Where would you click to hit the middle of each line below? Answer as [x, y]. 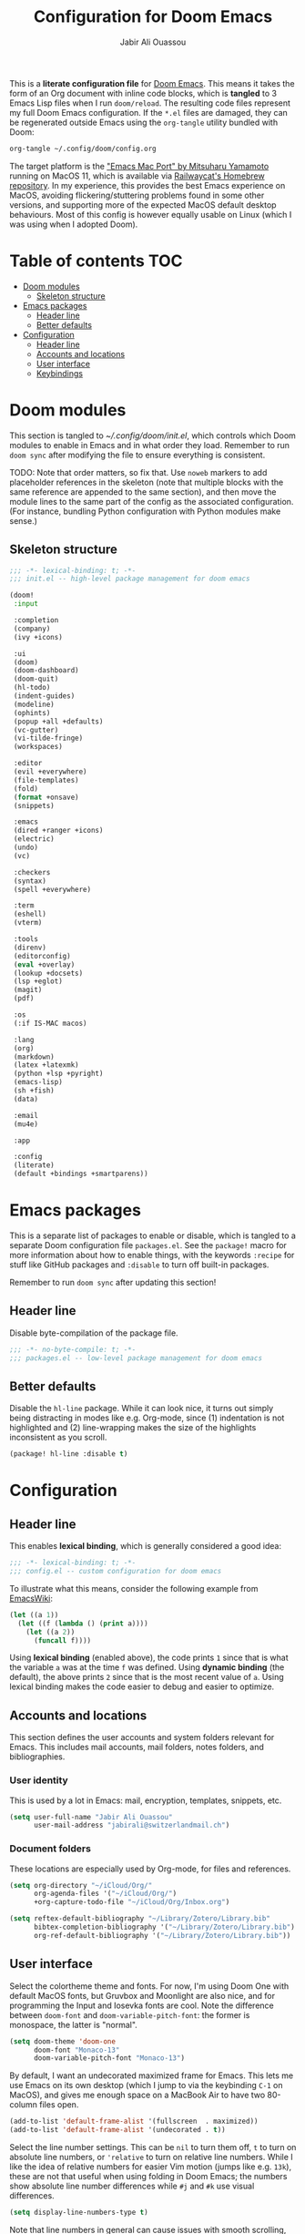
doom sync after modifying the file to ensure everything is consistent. [137, 455]
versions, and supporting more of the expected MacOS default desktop [143, 205]
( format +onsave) [46, 797]
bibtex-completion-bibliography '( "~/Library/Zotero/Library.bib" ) [164, 1927]
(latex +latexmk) [46, 1065]
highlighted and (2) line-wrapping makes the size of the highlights [133, 1428]
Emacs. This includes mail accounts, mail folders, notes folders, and [137, 1747]
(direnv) [30, 948]
